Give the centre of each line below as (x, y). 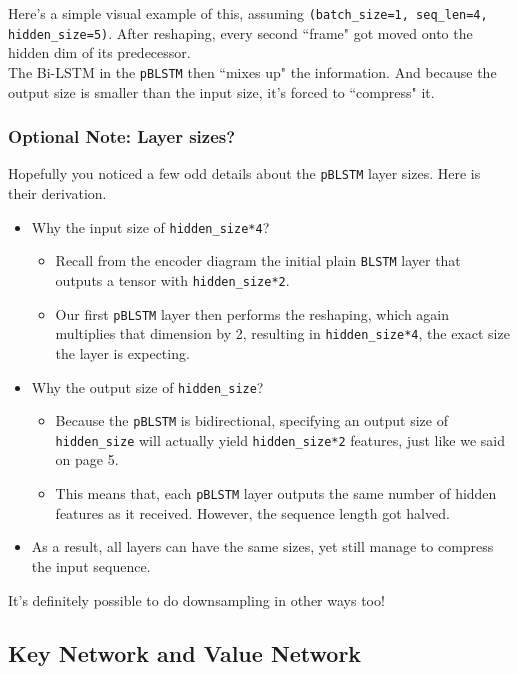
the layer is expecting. (122, 352)
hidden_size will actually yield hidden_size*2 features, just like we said (280, 439)
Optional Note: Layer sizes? (122, 136)
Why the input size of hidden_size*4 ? (150, 226)
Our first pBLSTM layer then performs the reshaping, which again (252, 313)
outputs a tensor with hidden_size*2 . (172, 279)
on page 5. (87, 459)
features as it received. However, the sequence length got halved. (252, 512)
